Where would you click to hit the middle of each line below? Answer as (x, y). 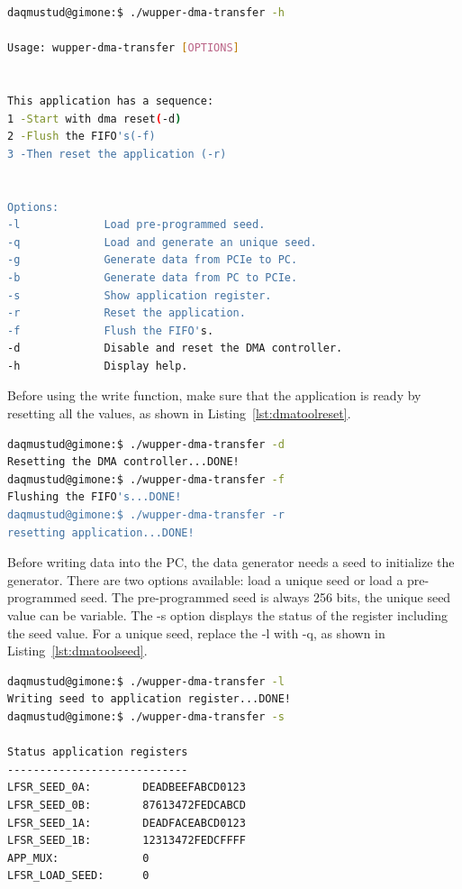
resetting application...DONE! (101, 532)
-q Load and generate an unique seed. (162, 242)
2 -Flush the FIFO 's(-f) (82, 137)
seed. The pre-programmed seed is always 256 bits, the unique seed (266, 597)
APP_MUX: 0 (78, 858)
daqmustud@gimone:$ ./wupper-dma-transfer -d (146, 444)
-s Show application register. (140, 295)
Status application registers (98, 752)
